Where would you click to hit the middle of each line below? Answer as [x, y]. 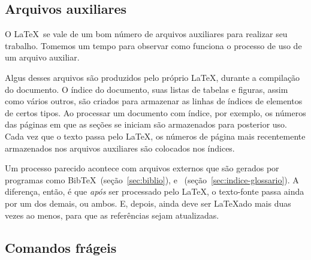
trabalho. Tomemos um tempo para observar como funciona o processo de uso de [153, 45]
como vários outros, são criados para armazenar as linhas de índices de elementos [154, 101]
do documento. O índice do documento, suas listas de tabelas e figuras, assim [147, 89]
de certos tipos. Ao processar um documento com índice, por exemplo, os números [155, 112]
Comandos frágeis [61, 247]
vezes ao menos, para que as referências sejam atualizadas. [112, 215]
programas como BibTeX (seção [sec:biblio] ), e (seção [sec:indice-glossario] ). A [152, 179]
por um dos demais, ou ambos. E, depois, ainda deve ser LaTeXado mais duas [148, 203]
